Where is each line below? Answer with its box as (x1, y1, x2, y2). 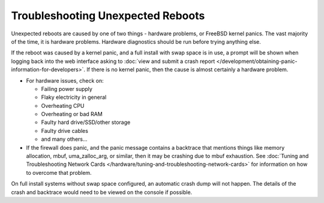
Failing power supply (41, 85, 93, 92)
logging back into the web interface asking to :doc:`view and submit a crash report (11, 57, 215, 65)
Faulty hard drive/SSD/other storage (41, 119, 131, 126)
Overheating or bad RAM (41, 111, 103, 118)
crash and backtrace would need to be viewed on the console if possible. (11, 189, 193, 196)
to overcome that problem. (26, 169, 92, 176)
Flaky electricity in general (41, 93, 107, 101)
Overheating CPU (41, 102, 85, 109)
